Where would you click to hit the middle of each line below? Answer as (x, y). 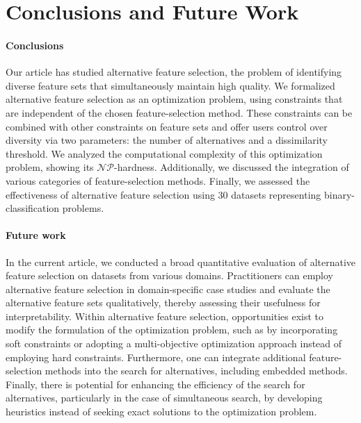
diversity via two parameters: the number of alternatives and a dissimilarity (167, 140)
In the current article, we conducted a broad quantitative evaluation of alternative (181, 262)
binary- (339, 194)
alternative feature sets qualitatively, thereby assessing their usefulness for (163, 302)
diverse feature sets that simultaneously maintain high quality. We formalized (170, 85)
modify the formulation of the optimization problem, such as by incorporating (172, 330)
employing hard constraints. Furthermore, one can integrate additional (156, 357)
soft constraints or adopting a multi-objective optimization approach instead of (174, 343)
